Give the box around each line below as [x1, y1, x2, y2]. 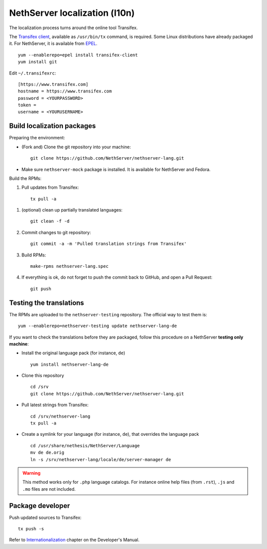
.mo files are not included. [22, 486, 76, 492]
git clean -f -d [30, 218, 70, 224]
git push [30, 286, 51, 292]
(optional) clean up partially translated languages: [21, 207, 123, 213]
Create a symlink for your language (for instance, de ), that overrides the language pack [21, 431, 199, 437]
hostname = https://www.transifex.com [18, 88, 112, 94]
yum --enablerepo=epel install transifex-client [18, 52, 138, 58]
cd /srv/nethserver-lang [30, 413, 90, 419]
